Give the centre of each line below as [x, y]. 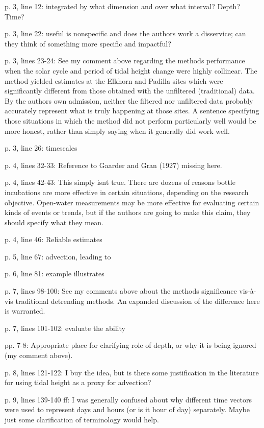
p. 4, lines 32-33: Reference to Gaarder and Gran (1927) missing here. [113, 165]
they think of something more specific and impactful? [88, 43]
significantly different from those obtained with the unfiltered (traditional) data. [130, 91]
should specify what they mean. [54, 222]
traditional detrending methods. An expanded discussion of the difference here [138, 301]
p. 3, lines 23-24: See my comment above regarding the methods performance [125, 61]
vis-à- [248, 291]
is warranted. [25, 311]
